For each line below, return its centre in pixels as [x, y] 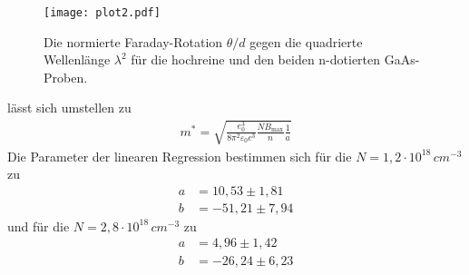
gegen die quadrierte [306, 41]
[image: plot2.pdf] [102, 13]
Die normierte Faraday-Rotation [133, 41]
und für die [39, 226]
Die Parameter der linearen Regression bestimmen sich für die [180, 156]
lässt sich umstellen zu [69, 108]
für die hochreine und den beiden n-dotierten [256, 59]
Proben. [66, 77]
